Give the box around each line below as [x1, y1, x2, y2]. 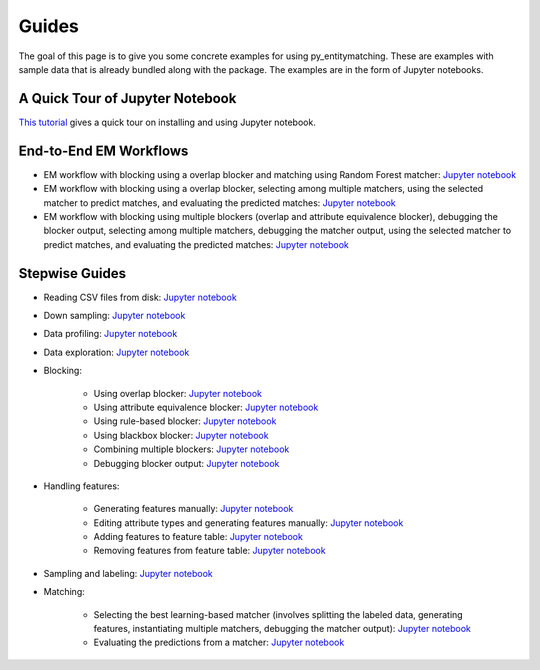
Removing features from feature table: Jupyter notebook [93, 545, 326, 557]
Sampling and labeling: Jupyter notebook [43, 567, 214, 579]
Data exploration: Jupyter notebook [43, 346, 190, 358]
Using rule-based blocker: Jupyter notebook [93, 415, 277, 427]
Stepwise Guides [18, 265, 127, 282]
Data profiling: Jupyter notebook [43, 328, 178, 340]
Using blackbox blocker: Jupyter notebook [93, 429, 269, 441]
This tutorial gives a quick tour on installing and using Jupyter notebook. [18, 116, 317, 128]
